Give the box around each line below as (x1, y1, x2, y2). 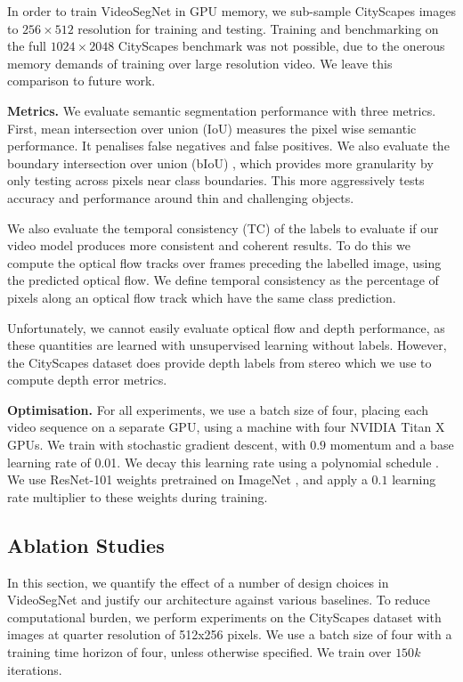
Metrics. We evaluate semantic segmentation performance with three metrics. (7, 101, 436, 119)
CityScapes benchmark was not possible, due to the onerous (118, 37, 445, 55)
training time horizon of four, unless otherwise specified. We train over (7, 643, 392, 662)
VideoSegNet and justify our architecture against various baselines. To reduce (7, 590, 431, 609)
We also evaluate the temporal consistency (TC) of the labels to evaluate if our (7, 218, 439, 237)
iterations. (7, 660, 62, 678)
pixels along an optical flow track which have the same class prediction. (7, 288, 396, 306)
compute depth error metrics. (7, 370, 167, 389)
